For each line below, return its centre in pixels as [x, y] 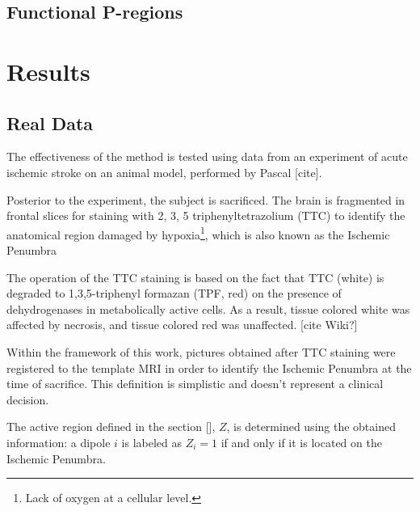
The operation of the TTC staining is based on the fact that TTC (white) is [195, 277]
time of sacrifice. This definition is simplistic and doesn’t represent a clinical [195, 384]
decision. [28, 399]
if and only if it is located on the [301, 442]
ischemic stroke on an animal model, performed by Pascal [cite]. [164, 172]
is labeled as [152, 442]
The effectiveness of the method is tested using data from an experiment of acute [207, 156]
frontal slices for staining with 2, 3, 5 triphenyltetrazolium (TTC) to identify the [206, 215]
